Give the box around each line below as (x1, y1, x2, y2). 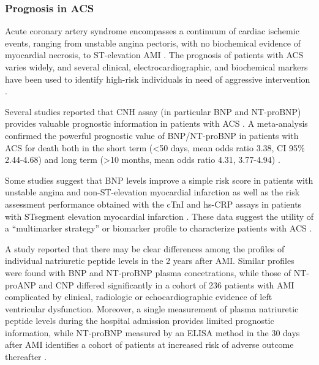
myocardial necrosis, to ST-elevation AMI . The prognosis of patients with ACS (5, 48, 304, 61)
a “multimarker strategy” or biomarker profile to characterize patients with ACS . (5, 222, 312, 235)
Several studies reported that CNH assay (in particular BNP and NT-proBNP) (5, 105, 301, 118)
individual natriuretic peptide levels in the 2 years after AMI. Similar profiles (5, 254, 295, 267)
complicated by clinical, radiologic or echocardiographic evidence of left (5, 290, 272, 303)
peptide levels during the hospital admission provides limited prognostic (5, 314, 274, 327)
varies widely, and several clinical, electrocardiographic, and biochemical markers (5, 61, 308, 73)
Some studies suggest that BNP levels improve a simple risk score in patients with (5, 173, 313, 186)
